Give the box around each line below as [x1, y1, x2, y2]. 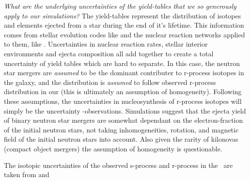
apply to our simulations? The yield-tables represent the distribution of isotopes [4, 10, 241, 20]
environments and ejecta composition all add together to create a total [4, 48, 214, 58]
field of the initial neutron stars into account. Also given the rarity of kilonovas [4, 134, 238, 144]
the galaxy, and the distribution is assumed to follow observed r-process [4, 77, 216, 87]
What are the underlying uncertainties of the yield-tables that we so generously [4, 1, 236, 11]
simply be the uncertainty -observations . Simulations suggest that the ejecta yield [4, 105, 246, 115]
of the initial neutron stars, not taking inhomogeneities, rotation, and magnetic [4, 124, 239, 134]
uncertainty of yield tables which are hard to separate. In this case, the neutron [4, 58, 240, 68]
